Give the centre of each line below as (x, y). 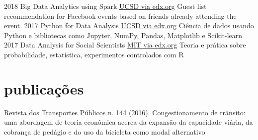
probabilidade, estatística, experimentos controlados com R (94, 54)
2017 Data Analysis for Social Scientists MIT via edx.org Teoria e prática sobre (125, 45)
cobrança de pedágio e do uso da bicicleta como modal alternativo (105, 131)
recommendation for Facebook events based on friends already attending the (120, 16)
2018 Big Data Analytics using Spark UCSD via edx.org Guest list (105, 6)
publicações (44, 88)
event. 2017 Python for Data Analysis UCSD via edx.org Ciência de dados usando (129, 25)
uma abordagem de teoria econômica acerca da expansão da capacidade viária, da (129, 122)
